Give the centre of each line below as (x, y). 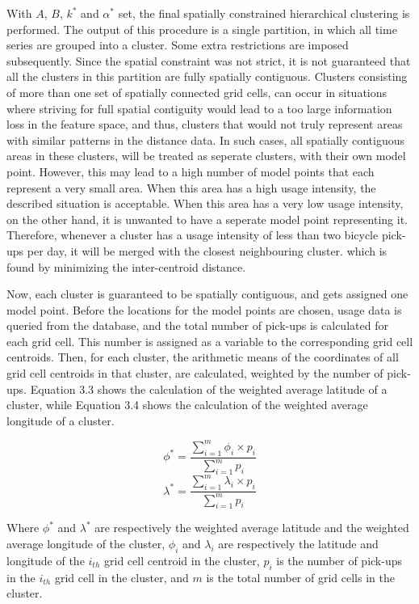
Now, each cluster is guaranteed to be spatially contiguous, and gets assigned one (207, 294)
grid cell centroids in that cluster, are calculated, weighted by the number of (195, 373)
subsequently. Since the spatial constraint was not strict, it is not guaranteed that (209, 60)
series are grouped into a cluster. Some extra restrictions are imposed (178, 45)
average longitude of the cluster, (86, 543)
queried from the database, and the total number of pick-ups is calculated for (197, 325)
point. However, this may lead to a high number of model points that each (191, 171)
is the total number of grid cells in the (300, 577)
